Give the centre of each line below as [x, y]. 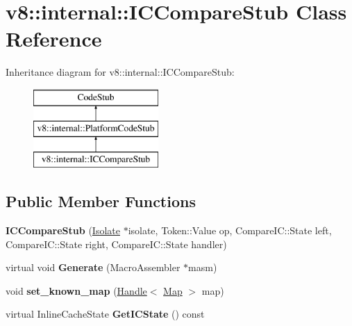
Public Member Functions [101, 201]
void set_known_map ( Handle [76, 290]
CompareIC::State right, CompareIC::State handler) [116, 244]
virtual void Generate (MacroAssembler [93, 267]
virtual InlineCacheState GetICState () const [105, 314]
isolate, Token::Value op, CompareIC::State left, [230, 230]
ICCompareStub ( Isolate [63, 230]
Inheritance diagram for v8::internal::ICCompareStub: [120, 72]
